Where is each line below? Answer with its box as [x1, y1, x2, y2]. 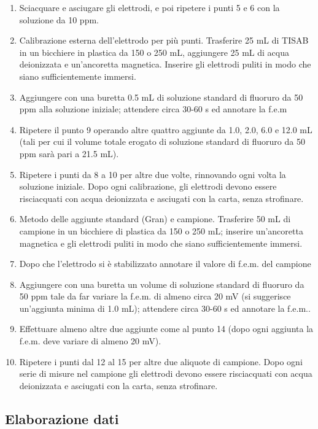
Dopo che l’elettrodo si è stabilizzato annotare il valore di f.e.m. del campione [19, 257, 311, 270]
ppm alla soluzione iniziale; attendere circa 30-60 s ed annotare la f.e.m [19, 102, 287, 115]
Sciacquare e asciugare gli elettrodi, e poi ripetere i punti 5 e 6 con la [19, 1, 280, 14]
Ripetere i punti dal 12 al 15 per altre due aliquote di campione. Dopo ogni [19, 355, 303, 368]
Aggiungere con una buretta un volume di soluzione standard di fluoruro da [19, 277, 304, 290]
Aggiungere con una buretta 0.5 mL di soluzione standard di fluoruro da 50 [19, 90, 303, 103]
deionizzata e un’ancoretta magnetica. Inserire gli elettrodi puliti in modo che [19, 58, 311, 71]
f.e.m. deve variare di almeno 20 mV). [19, 334, 161, 347]
